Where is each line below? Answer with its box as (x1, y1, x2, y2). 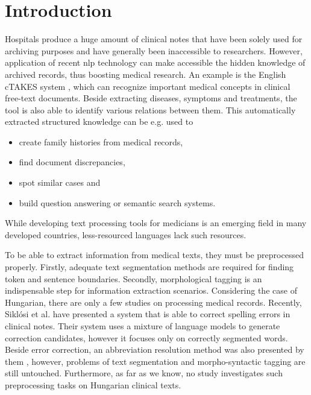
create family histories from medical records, (19, 135, 183, 148)
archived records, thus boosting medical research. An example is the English (5, 68, 286, 80)
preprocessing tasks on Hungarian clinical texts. (5, 378, 181, 391)
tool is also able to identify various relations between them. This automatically (5, 103, 296, 116)
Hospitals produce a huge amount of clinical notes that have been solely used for (5, 33, 303, 45)
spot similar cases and (19, 176, 101, 189)
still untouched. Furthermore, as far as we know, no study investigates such (5, 367, 283, 379)
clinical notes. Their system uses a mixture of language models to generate (5, 320, 280, 332)
